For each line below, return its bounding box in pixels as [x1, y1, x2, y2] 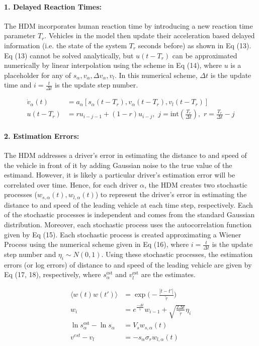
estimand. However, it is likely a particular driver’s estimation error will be [4, 169, 235, 180]
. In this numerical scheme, [115, 69, 198, 80]
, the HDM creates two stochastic [144, 179, 247, 190]
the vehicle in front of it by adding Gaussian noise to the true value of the [4, 159, 232, 170]
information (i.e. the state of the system [4, 40, 127, 50]
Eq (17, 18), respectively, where [4, 269, 101, 280]
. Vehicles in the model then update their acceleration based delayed [44, 30, 255, 41]
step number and [4, 249, 56, 259]
